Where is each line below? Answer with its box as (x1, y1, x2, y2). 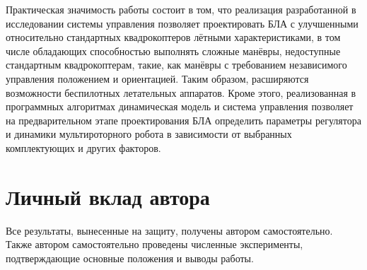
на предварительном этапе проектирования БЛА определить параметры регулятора (6, 112, 361, 127)
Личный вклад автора (6, 182, 210, 211)
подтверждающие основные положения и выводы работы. (6, 250, 254, 265)
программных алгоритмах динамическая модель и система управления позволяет (6, 99, 354, 114)
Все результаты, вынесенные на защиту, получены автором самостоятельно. (6, 223, 333, 237)
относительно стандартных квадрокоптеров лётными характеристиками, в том (6, 30, 341, 45)
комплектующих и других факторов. (6, 140, 161, 155)
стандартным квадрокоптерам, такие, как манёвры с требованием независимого (6, 57, 347, 72)
